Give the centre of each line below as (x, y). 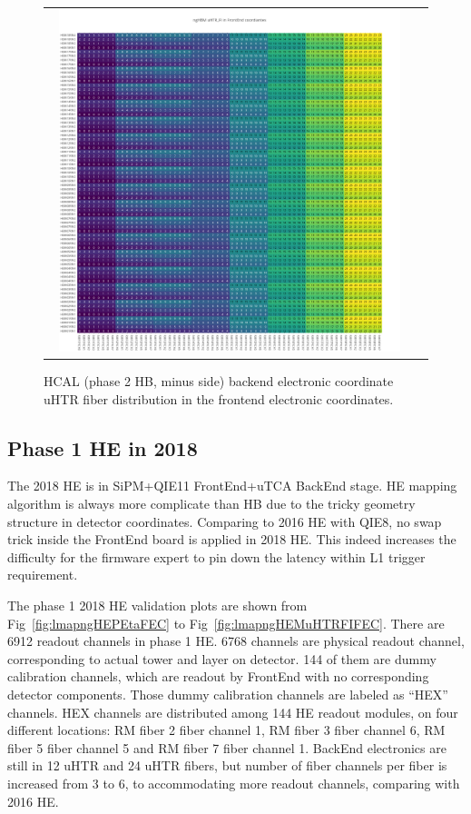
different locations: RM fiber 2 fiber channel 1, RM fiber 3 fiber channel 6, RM (226, 730)
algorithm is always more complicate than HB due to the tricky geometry (211, 504)
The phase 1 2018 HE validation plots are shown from (157, 605)
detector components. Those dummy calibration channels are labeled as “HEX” (228, 694)
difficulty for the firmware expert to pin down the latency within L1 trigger (216, 556)
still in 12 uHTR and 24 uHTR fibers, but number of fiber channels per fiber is (227, 765)
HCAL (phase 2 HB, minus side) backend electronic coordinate (219, 381)
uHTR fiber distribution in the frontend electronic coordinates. (219, 398)
